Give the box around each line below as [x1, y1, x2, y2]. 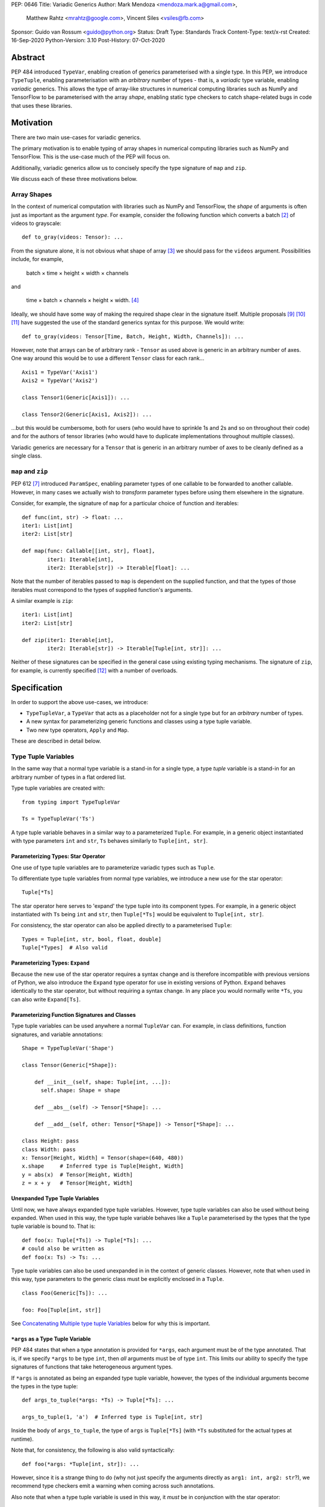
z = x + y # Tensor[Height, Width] [22, 1180, 134, 1187]
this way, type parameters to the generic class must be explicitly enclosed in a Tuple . [11, 1276, 224, 1283]
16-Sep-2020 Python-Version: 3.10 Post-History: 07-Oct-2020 [11, 37, 166, 44]
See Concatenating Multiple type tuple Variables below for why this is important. [11, 1320, 211, 1327]
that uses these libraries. [11, 102, 72, 109]
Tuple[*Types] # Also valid [22, 944, 108, 951]
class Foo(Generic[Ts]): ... [22, 1289, 108, 1296]
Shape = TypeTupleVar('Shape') [22, 1045, 114, 1051]
